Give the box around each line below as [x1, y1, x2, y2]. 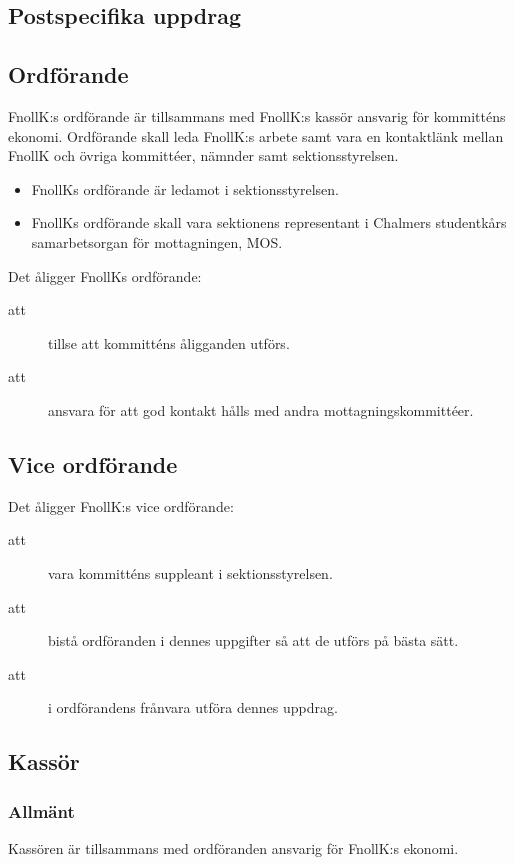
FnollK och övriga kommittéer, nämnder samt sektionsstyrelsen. [8, 145, 399, 166]
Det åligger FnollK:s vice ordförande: [8, 495, 234, 516]
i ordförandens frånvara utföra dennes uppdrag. [48, 697, 338, 718]
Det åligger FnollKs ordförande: [8, 265, 202, 286]
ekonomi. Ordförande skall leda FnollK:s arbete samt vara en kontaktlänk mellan [8, 125, 504, 146]
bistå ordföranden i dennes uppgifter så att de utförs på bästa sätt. [48, 630, 459, 651]
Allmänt [8, 798, 75, 823]
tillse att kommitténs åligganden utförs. [48, 332, 290, 353]
